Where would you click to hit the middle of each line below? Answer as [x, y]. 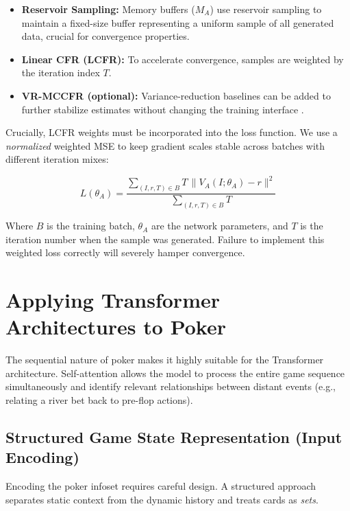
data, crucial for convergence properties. [105, 36]
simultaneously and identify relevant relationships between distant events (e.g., [171, 386]
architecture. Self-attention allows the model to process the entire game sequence [175, 373]
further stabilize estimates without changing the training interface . [163, 109]
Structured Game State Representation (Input [174, 437]
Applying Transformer [113, 300]
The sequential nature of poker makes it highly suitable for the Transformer [165, 360]
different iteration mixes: [57, 159]
